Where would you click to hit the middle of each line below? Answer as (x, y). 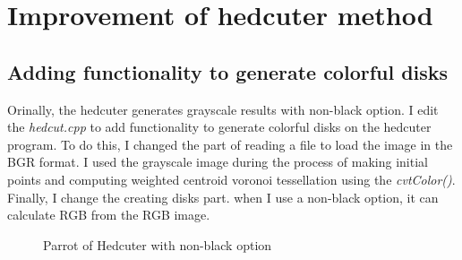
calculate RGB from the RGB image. (109, 215)
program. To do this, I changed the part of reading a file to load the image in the (230, 144)
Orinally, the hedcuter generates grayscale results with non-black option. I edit (223, 109)
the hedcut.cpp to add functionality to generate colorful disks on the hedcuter (219, 127)
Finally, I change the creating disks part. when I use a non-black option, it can (223, 197)
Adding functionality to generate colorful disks (228, 71)
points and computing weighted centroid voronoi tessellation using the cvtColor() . (231, 179)
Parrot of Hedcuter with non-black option (158, 244)
